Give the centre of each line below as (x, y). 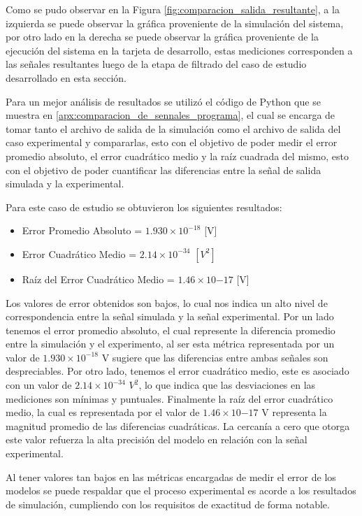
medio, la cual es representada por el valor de (103, 412)
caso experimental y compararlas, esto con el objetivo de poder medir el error (172, 142)
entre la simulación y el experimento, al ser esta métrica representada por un (170, 344)
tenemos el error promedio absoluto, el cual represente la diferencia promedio (171, 330)
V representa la (294, 412)
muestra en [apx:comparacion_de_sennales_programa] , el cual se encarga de (171, 115)
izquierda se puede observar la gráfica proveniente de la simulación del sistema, (175, 23)
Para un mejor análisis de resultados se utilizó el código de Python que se (163, 101)
